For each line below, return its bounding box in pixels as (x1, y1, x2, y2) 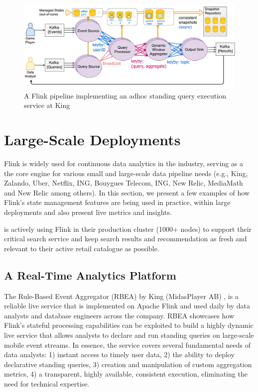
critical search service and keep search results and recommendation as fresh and (4, 233, 247, 244)
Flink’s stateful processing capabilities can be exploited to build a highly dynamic (4, 320, 254, 330)
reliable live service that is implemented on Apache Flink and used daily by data (4, 300, 251, 311)
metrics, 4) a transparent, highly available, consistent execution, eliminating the (4, 369, 248, 379)
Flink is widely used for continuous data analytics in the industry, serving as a (4, 158, 244, 169)
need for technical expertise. (4, 378, 90, 389)
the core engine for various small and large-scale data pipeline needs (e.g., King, (4, 168, 248, 178)
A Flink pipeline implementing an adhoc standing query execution (24, 90, 226, 100)
